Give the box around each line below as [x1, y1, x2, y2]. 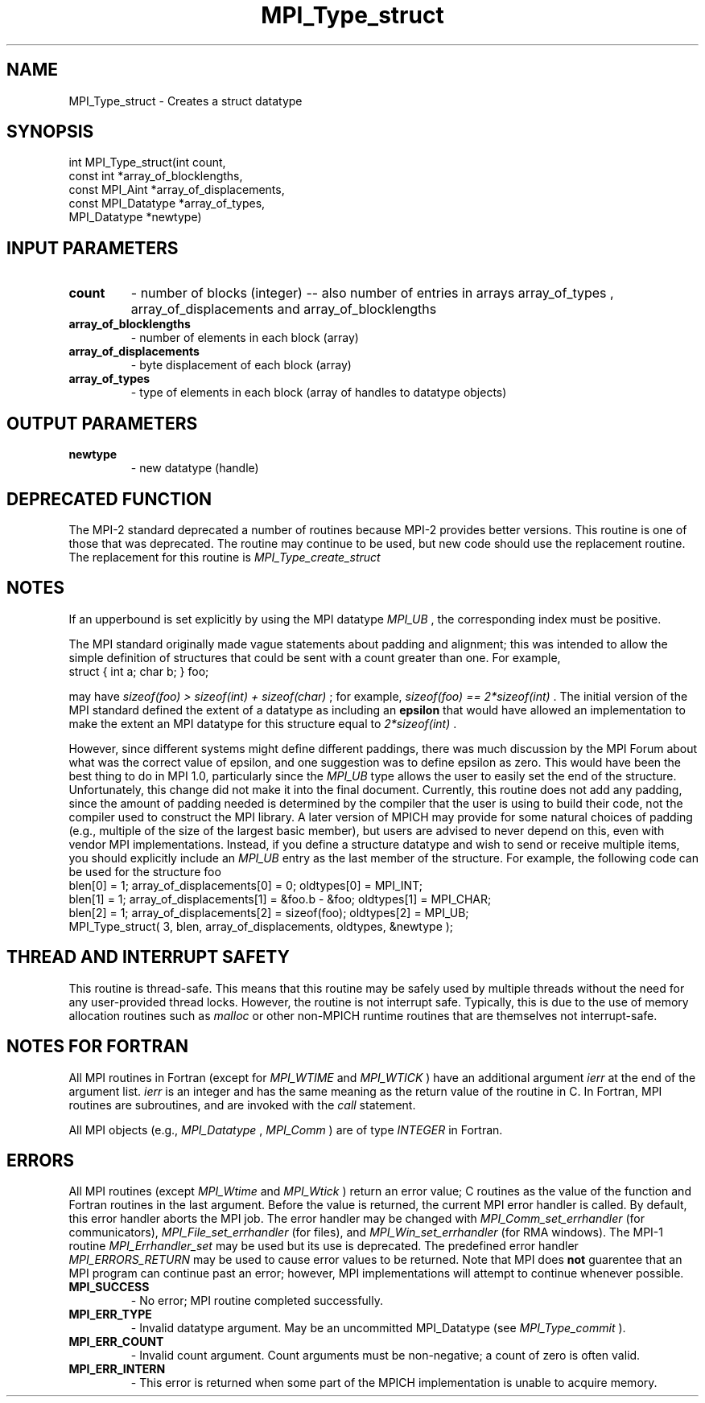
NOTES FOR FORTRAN [6, 1036, 189, 1057]
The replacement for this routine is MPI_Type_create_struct [68, 549, 381, 564]
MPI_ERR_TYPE [68, 1307, 152, 1322]
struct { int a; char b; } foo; [68, 664, 209, 678]
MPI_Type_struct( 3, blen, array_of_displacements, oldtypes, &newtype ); [68, 919, 454, 933]
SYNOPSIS [6, 121, 94, 142]
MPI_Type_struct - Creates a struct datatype [68, 93, 303, 108]
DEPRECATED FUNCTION [6, 488, 212, 509]
